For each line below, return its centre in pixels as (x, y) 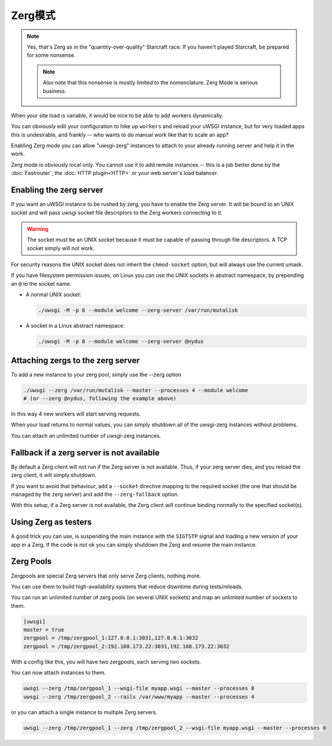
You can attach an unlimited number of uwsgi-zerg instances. (86, 435)
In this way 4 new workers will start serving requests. (76, 414)
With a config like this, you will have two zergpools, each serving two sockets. (106, 662)
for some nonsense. (51, 55)
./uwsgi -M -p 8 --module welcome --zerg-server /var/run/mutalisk (138, 310)
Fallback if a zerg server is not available (85, 453)
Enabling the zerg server (57, 190)
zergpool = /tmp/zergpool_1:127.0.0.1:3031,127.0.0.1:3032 (111, 638)
